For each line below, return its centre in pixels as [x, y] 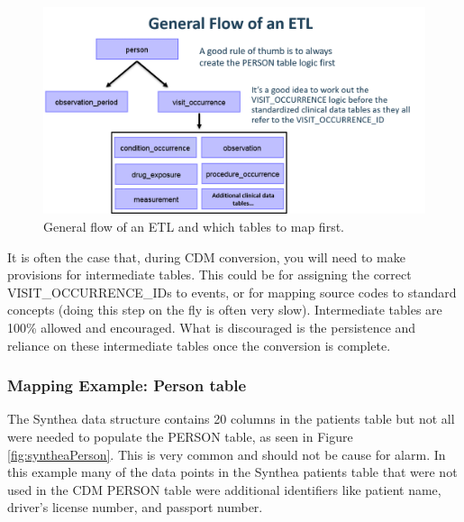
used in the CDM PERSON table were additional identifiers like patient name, [224, 489]
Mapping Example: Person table [127, 385]
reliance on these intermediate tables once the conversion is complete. [199, 345]
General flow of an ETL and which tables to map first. [194, 226]
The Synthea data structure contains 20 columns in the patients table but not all [231, 419]
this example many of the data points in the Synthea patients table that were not [232, 472]
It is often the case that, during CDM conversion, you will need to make [206, 256]
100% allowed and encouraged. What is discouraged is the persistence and [212, 327]
